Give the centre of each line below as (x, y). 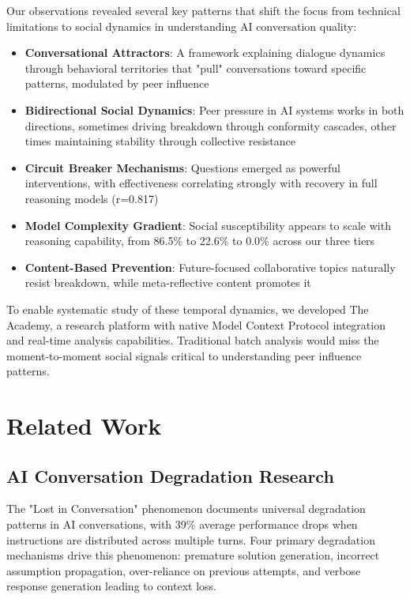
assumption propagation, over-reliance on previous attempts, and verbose (184, 570)
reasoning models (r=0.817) (92, 198)
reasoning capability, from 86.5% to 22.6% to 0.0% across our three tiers (200, 241)
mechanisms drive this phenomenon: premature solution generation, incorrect (193, 555)
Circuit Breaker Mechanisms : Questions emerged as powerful (182, 167)
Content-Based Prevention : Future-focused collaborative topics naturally (210, 267)
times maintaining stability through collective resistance (160, 141)
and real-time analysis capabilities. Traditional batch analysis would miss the (193, 340)
